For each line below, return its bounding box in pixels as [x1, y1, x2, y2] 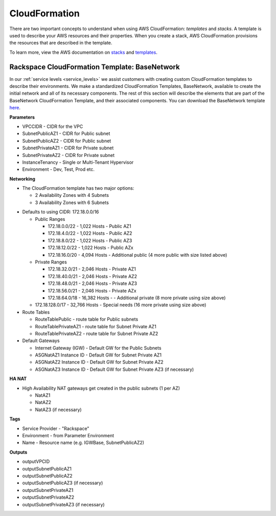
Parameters [9, 114, 35, 120]
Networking [9, 175, 36, 182]
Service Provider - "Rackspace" [22, 425, 89, 432]
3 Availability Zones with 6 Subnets [35, 199, 109, 206]
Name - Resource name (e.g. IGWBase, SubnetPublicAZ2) [22, 440, 145, 446]
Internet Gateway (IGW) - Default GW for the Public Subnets [35, 345, 162, 351]
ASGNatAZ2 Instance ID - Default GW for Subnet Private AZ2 [35, 359, 164, 365]
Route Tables [22, 309, 50, 315]
